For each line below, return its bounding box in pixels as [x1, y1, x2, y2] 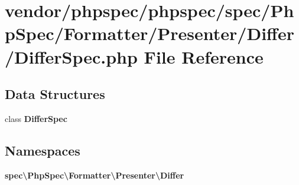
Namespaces [5, 141, 80, 159]
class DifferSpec [5, 112, 67, 124]
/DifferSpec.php [5, 44, 138, 68]
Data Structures [5, 85, 105, 103]
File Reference [144, 44, 264, 68]
